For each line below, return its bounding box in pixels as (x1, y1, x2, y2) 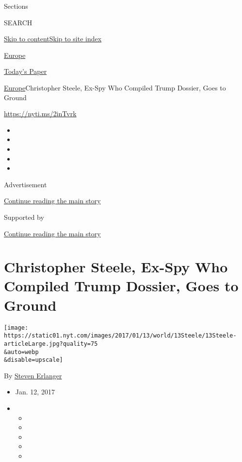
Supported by (4, 212, 44, 222)
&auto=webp (4, 348, 39, 355)
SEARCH (4, 17, 32, 27)
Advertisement (4, 179, 47, 189)
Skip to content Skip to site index (4, 34, 102, 44)
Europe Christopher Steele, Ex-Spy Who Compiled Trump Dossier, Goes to (4, 82, 226, 92)
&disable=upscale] (4, 356, 63, 364)
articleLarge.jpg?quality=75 (4, 340, 98, 347)
